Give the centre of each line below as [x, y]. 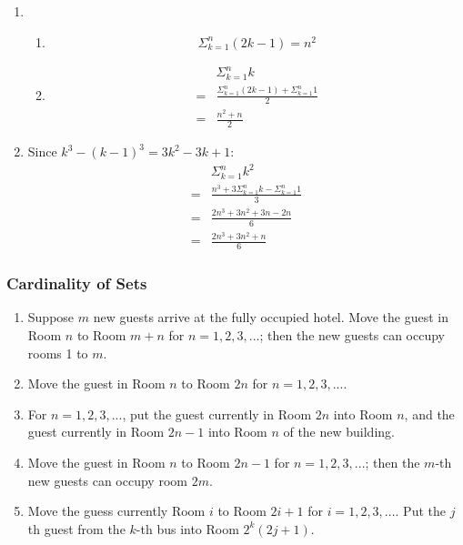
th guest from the [76, 528]
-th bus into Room [187, 528]
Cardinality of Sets [77, 283]
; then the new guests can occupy [352, 335]
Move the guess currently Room [116, 511]
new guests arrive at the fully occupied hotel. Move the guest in [271, 317]
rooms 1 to [58, 353]
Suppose [51, 317]
